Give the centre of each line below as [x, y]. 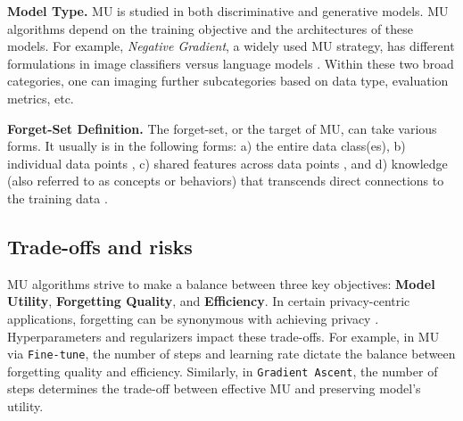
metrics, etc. [41, 98]
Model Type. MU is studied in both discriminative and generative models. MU [228, 11]
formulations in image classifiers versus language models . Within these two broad [231, 63]
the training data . [58, 198]
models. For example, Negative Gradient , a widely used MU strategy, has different [231, 46]
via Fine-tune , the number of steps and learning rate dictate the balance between [231, 354]
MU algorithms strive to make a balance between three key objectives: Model [221, 283]
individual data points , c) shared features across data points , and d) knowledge [227, 163]
